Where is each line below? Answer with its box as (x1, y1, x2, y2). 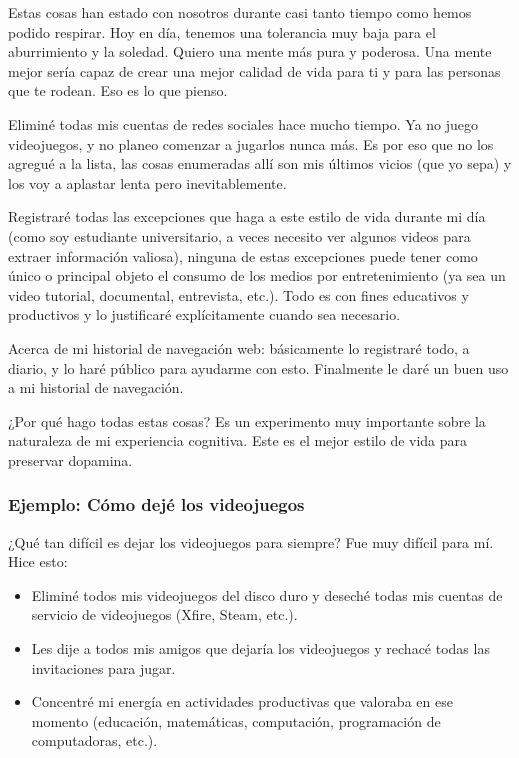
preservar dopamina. (8, 449, 133, 470)
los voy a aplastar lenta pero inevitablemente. (8, 172, 287, 193)
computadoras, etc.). (31, 730, 158, 751)
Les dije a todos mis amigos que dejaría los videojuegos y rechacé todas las (31, 638, 490, 659)
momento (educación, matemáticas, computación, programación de (31, 710, 441, 731)
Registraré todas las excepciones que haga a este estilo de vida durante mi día (8, 206, 486, 227)
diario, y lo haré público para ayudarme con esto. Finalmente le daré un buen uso (8, 357, 509, 378)
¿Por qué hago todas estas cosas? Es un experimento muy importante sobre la (8, 410, 486, 431)
